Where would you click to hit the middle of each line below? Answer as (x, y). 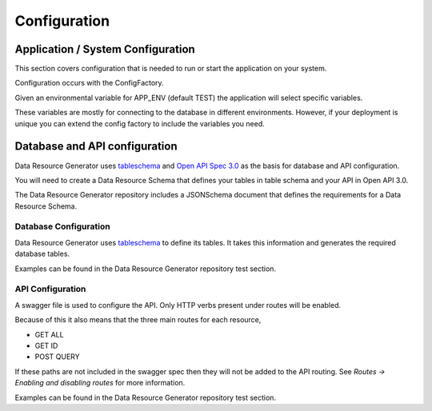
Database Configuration (63, 226)
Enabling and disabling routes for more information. (100, 383)
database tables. (42, 254)
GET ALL (49, 334)
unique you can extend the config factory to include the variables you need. (140, 123)
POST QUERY (57, 357)
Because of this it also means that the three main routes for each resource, (138, 320)
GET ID (46, 345)
